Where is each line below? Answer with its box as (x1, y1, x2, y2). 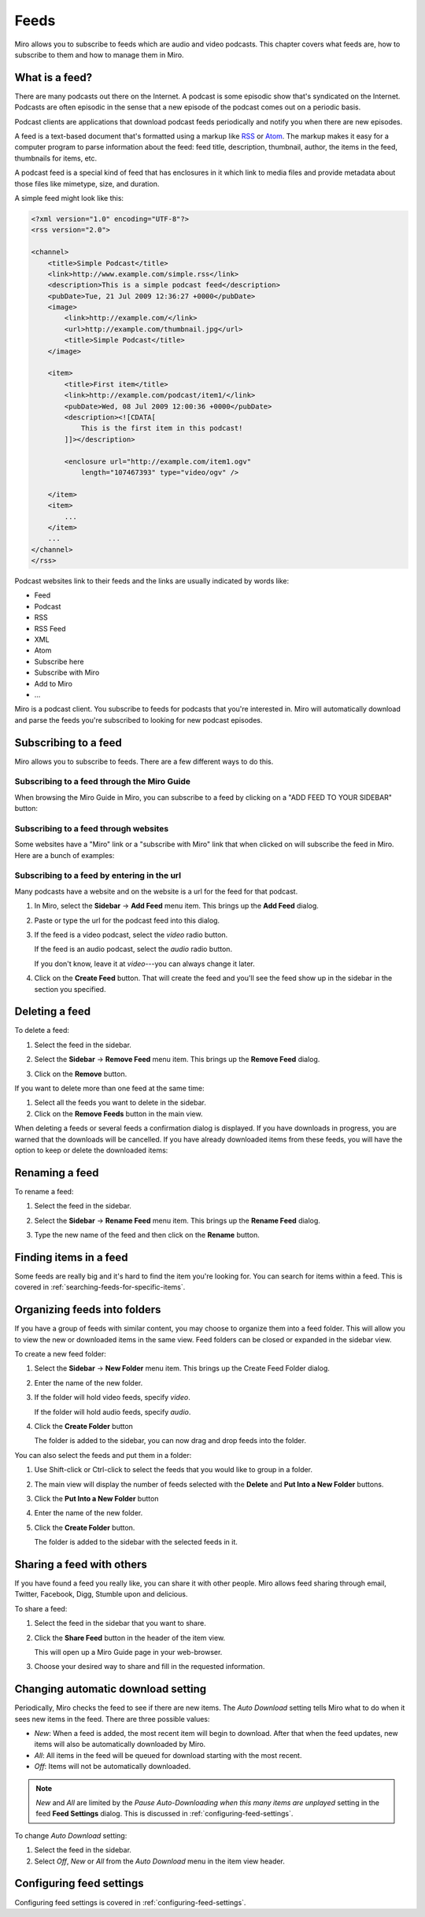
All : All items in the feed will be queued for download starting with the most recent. (34, 1750, 302, 1760)
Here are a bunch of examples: (14, 850, 115, 860)
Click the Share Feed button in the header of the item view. (34, 1633, 226, 1642)
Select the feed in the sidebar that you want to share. (34, 1619, 206, 1628)
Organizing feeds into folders (14, 1303, 161, 1316)
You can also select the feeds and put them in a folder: (14, 1450, 192, 1460)
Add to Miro (34, 679, 72, 688)
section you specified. (34, 984, 106, 994)
